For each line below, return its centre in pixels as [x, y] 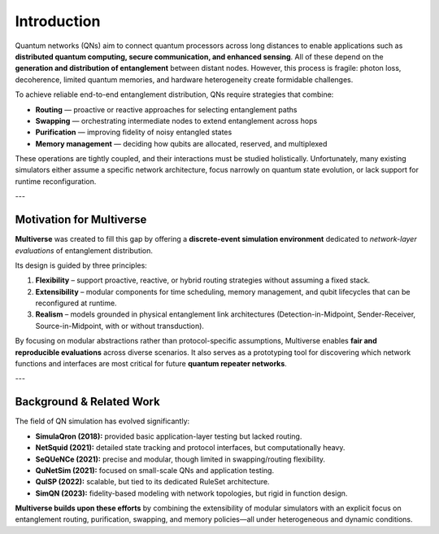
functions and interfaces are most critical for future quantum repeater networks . [151, 364]
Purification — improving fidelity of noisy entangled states [134, 132]
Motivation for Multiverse [81, 220]
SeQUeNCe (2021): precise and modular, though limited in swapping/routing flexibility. [180, 459]
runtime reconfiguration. [56, 181]
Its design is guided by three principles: [81, 265]
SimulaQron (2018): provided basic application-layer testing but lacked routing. [169, 436]
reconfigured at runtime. [76, 303]
